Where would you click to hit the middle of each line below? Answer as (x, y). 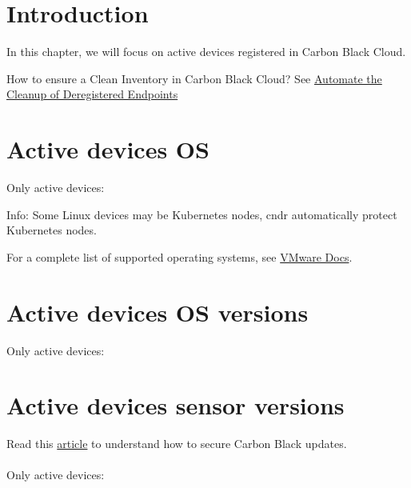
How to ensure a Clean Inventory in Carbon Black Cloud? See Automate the (194, 78)
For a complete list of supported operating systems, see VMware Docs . (180, 256)
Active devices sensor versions (176, 405)
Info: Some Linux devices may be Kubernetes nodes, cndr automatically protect (202, 214)
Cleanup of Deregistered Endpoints (92, 94)
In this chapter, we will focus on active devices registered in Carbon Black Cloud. (206, 52)
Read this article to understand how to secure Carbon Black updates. (177, 444)
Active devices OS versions (158, 312)
